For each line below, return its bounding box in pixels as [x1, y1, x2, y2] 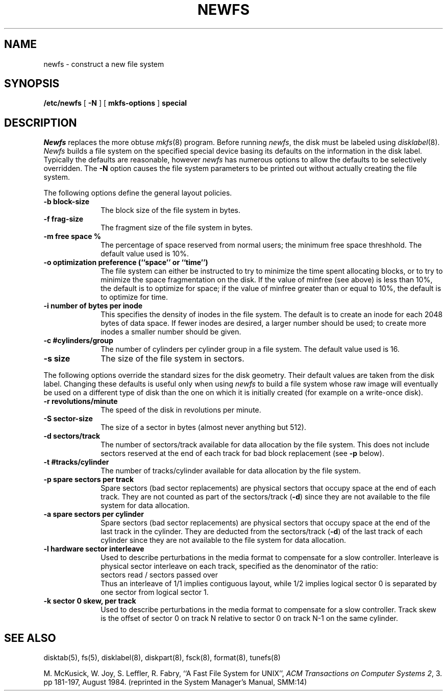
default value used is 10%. [101, 249, 189, 258]
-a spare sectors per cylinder [43, 510, 144, 519]
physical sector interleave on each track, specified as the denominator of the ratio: [101, 562, 378, 571]
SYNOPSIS [4, 77, 60, 90]
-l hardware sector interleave [43, 544, 144, 554]
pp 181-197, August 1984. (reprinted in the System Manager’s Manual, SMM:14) [43, 678, 307, 687]
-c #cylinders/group [43, 336, 113, 345]
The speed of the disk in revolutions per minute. [101, 405, 261, 415]
